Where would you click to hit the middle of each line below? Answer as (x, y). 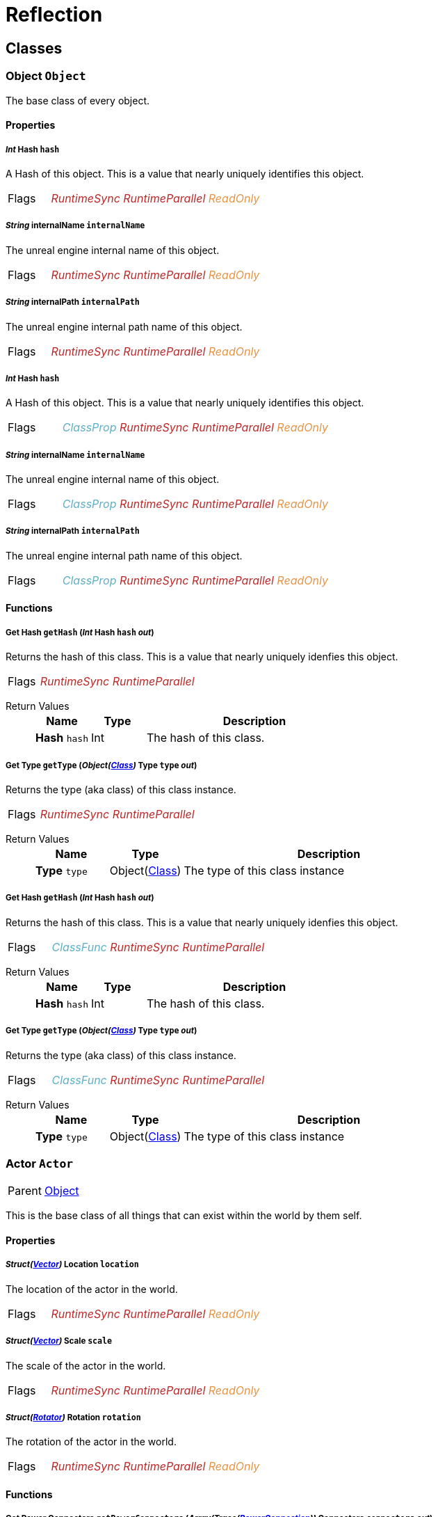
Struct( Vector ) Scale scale (59, 1341)
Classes (34, 48)
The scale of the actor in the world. (86, 1365)
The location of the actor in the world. (92, 1289)
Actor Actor (40, 1163)
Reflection (54, 15)
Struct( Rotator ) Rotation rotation (73, 1417)
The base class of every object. (78, 100)
